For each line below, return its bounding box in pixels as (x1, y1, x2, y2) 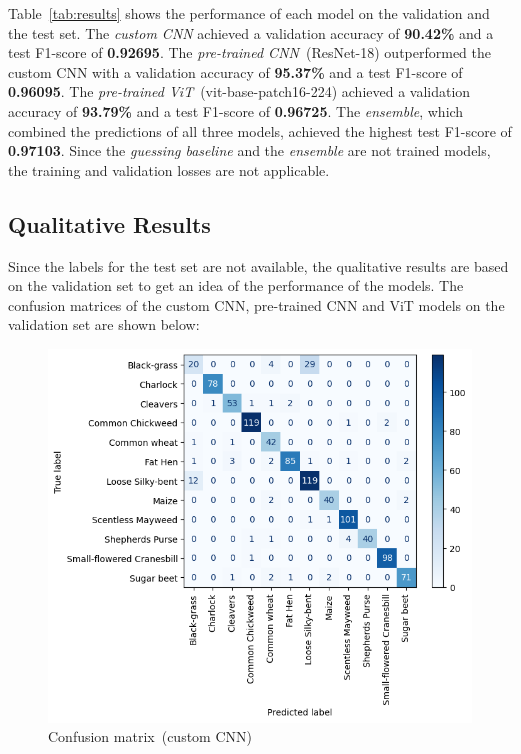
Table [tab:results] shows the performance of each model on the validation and (8, 3, 490, 23)
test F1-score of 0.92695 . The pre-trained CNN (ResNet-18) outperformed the (8, 42, 492, 63)
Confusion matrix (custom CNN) (48, 726, 252, 747)
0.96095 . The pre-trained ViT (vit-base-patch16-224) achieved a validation (8, 81, 471, 102)
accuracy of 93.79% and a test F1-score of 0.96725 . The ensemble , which (8, 100, 464, 121)
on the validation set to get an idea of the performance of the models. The (8, 275, 464, 296)
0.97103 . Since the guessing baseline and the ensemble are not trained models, (8, 140, 491, 161)
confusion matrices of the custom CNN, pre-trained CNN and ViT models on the (8, 294, 505, 315)
